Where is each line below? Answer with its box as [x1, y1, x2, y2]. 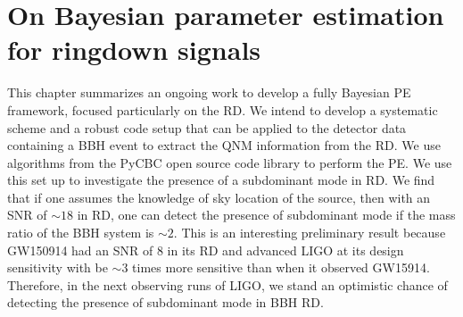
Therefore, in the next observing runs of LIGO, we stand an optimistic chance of [7, 275, 448, 294]
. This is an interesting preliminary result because [173, 223, 446, 242]
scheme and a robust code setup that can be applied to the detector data [7, 118, 407, 137]
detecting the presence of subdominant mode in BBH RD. [7, 293, 324, 312]
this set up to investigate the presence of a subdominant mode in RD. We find [7, 171, 435, 189]
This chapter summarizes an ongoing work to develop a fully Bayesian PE [7, 83, 411, 102]
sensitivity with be [7, 258, 108, 277]
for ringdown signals [7, 31, 261, 68]
